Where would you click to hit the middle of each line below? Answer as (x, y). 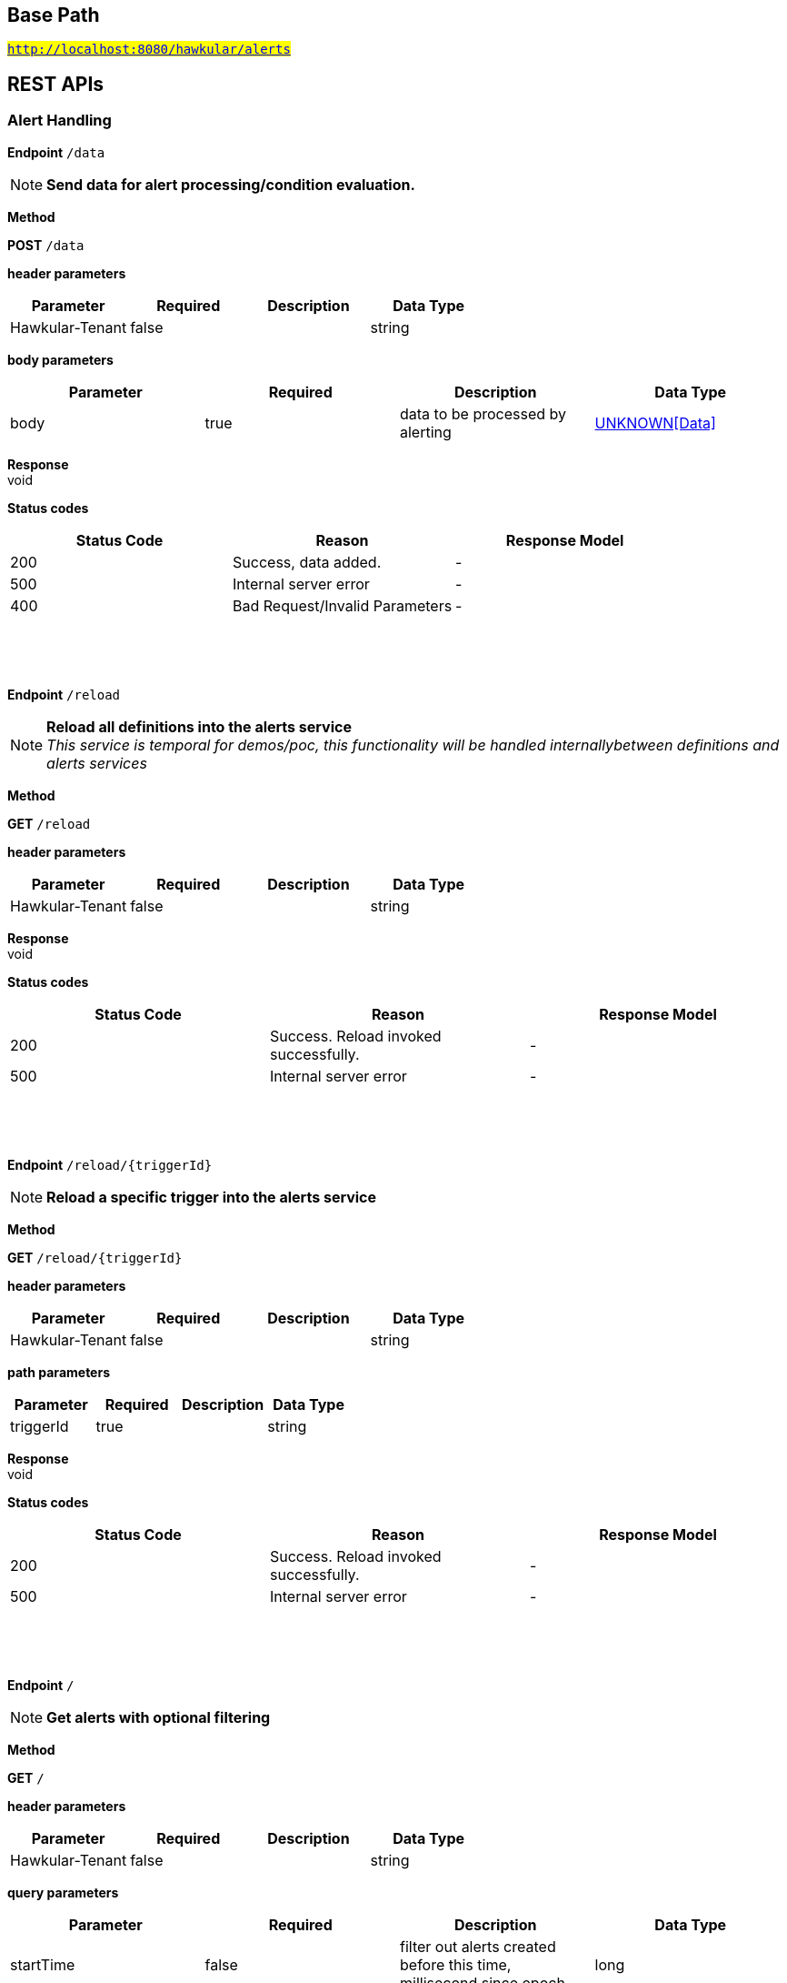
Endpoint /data (56, 152)
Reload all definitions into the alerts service (199, 726)
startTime (43, 1964)
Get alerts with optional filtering (159, 1717)
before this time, (456, 1964)
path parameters (59, 1372)
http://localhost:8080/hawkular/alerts (149, 50)
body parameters (60, 359)
